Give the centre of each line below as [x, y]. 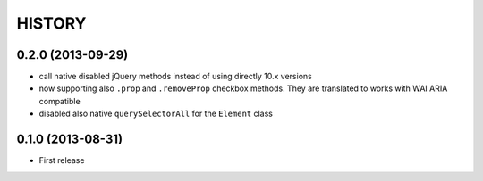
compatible [59, 101]
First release [62, 160]
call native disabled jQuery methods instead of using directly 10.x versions [175, 77]
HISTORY [51, 23]
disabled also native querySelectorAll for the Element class [156, 114]
